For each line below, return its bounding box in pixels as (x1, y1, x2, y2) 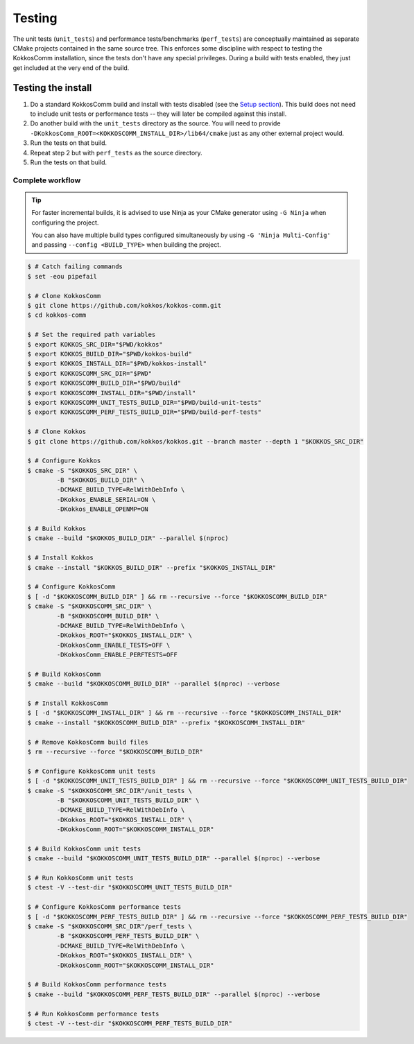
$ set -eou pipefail (27, 272, 97, 280)
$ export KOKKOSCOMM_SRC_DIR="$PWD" (27, 369, 153, 377)
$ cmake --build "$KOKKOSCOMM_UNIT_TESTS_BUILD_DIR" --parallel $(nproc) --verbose (27, 855, 320, 862)
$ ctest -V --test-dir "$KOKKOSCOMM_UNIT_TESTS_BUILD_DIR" (27, 884, 232, 891)
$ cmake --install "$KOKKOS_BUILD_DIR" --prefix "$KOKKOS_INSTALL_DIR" (27, 564, 277, 571)
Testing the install (12, 82, 92, 94)
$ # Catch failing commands (27, 263, 123, 270)
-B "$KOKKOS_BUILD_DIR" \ (56, 476, 145, 485)
